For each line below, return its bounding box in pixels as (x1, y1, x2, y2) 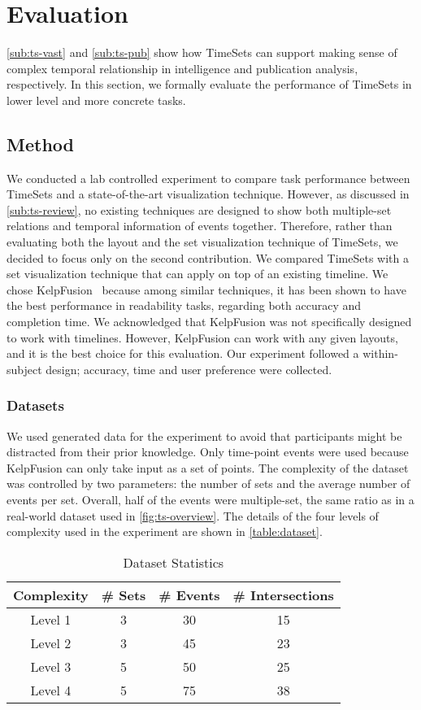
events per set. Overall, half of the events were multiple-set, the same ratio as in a (7, 491, 414, 508)
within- (362, 345, 398, 362)
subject (7, 360, 42, 377)
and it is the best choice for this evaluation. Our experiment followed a (7, 345, 359, 362)
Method (7, 131, 74, 156)
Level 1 (30, 609, 72, 629)
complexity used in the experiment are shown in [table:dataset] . (7, 523, 323, 540)
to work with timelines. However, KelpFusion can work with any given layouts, (7, 329, 398, 346)
